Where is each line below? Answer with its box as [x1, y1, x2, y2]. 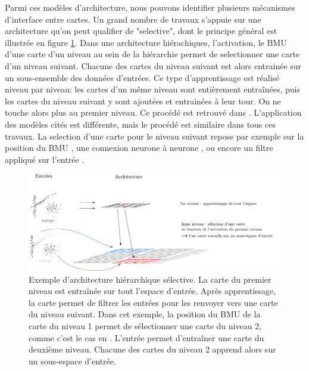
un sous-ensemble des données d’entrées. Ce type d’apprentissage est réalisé [5, 71, 280, 84]
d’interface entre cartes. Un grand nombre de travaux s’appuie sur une [5, 13, 261, 25]
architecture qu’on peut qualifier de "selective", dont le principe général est [5, 24, 277, 37]
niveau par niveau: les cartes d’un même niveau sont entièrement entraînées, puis [5, 83, 300, 95]
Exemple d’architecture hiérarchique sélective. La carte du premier [29, 273, 271, 285]
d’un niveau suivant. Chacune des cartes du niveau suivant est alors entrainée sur [5, 59, 302, 72]
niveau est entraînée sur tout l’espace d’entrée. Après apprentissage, [29, 285, 276, 297]
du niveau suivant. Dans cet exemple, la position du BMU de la [29, 308, 261, 320]
